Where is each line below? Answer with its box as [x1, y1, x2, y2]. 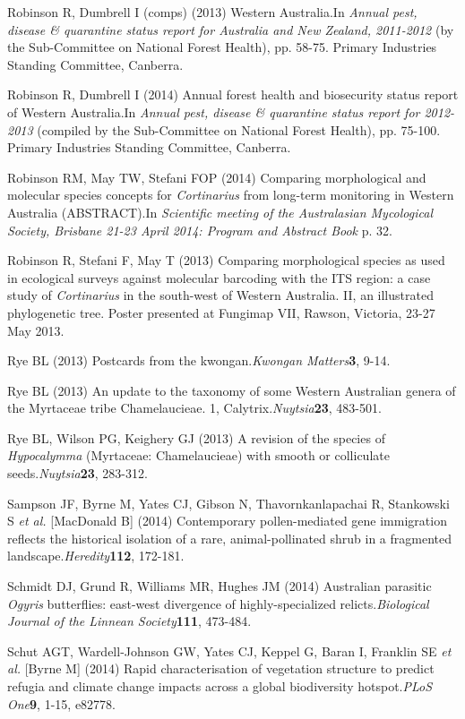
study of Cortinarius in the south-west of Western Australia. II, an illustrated [7, 286, 434, 304]
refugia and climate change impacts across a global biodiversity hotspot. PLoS [7, 677, 433, 695]
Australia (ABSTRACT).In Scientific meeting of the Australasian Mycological [7, 202, 433, 221]
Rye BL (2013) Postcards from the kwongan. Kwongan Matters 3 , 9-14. [7, 351, 391, 370]
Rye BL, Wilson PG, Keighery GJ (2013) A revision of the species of [7, 428, 385, 447]
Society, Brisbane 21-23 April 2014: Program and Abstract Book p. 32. [7, 220, 392, 239]
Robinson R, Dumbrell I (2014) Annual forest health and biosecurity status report [7, 85, 459, 104]
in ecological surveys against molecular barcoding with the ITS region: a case [7, 268, 431, 287]
